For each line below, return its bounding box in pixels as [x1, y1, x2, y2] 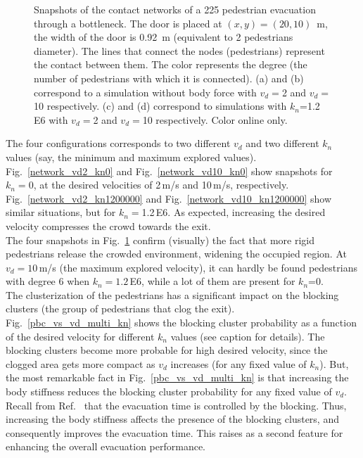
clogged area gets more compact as [6, 356, 155, 371]
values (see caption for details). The [170, 329, 325, 343]
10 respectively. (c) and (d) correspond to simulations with [34, 98, 287, 113]
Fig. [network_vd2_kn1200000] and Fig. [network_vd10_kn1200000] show [6, 191, 332, 205]
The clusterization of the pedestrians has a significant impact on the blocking [6, 287, 339, 302]
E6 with [34, 112, 68, 127]
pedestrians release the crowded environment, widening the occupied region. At [6, 246, 347, 261]
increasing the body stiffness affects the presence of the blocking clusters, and [6, 412, 339, 426]
